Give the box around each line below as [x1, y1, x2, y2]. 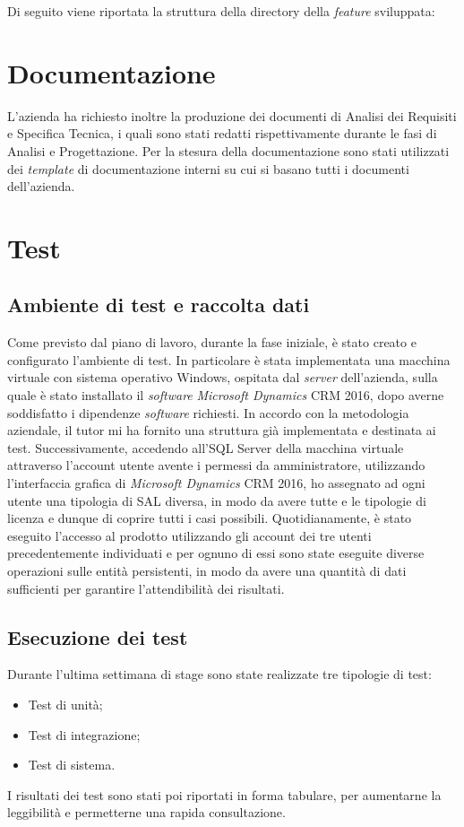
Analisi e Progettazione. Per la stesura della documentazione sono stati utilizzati [7, 141, 450, 160]
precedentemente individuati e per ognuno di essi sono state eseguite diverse [7, 544, 425, 562]
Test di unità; [28, 694, 103, 713]
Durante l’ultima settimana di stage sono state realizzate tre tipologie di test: [7, 665, 432, 683]
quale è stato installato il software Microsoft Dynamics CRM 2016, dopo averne [7, 386, 444, 405]
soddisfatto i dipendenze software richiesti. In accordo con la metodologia [7, 403, 409, 422]
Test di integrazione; [28, 725, 141, 744]
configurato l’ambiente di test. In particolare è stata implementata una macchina [7, 350, 451, 369]
